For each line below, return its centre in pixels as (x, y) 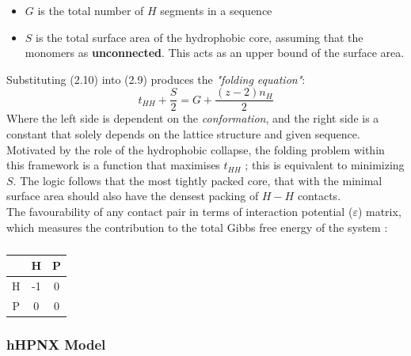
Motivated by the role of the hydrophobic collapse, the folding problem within (196, 149)
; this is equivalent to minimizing (325, 165)
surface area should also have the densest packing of (133, 196)
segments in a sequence (216, 10)
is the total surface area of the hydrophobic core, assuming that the (200, 37)
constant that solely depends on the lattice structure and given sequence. (183, 134)
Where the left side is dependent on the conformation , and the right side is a (193, 118)
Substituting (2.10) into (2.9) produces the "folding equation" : (156, 79)
